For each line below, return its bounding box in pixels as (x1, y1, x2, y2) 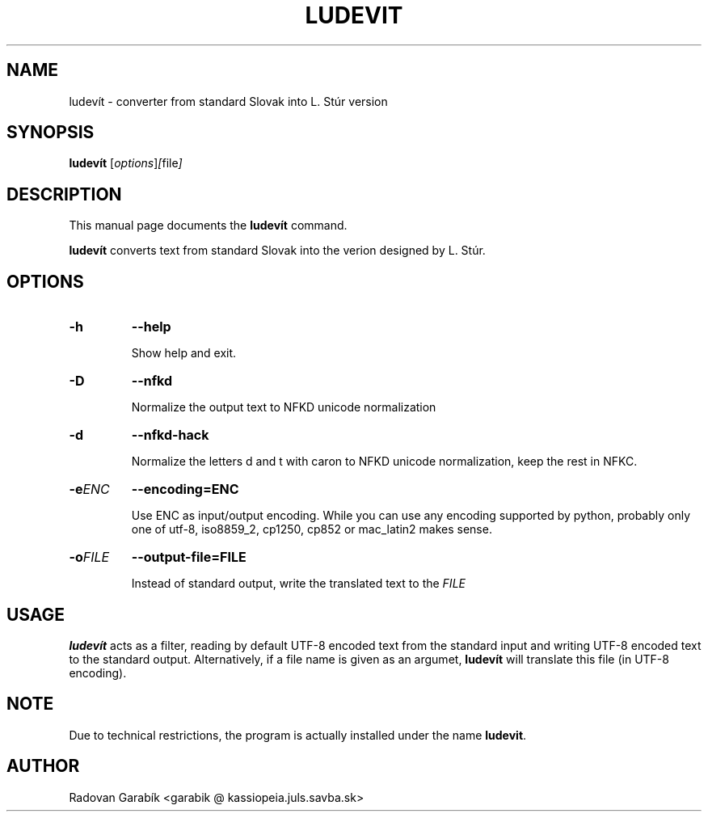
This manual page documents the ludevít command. (69, 218, 348, 233)
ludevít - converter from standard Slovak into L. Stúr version (69, 94, 388, 108)
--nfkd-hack (131, 427, 209, 444)
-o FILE (69, 549, 110, 566)
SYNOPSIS (6, 122, 95, 143)
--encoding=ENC (131, 481, 239, 498)
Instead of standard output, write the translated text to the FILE (131, 576, 466, 591)
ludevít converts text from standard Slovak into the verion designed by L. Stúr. (69, 243, 486, 258)
